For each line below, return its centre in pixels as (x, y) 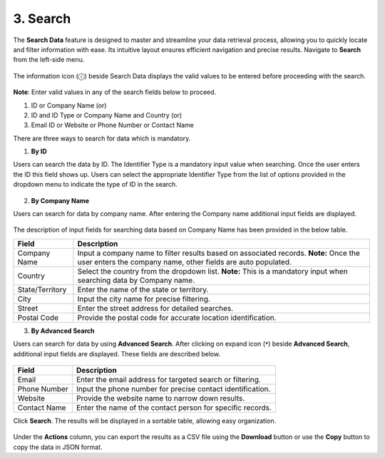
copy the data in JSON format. (58, 447)
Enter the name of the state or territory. (143, 289)
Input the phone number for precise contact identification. (173, 388)
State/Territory (42, 289)
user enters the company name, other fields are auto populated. (185, 262)
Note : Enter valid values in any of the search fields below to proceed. (115, 92)
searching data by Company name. (136, 280)
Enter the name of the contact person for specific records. (174, 408)
